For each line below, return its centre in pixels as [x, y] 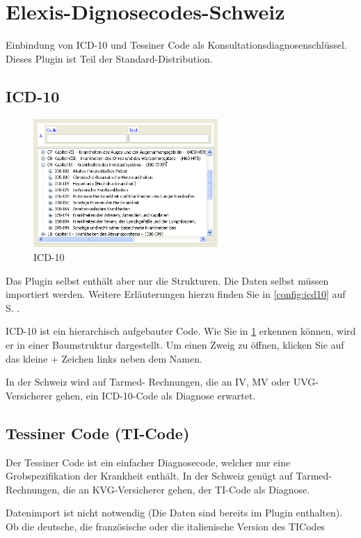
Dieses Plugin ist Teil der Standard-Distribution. [109, 58]
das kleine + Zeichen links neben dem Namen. [104, 358]
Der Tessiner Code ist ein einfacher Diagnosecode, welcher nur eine [148, 462]
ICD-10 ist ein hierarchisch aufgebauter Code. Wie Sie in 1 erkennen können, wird [181, 331]
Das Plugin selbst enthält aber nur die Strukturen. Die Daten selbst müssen [167, 280]
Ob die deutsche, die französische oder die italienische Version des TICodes [166, 526]
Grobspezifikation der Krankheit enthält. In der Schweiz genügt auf [149, 476]
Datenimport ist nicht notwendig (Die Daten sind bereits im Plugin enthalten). [174, 513]
